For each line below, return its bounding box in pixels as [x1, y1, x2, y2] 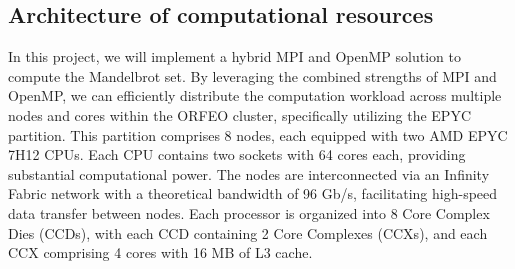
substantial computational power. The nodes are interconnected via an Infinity [8, 163, 490, 184]
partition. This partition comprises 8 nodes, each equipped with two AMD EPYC [8, 124, 508, 145]
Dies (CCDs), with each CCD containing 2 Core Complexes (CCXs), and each [8, 222, 488, 243]
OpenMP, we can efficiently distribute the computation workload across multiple [8, 85, 502, 106]
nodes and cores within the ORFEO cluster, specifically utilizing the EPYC [8, 104, 471, 125]
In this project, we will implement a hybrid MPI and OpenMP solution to [8, 46, 461, 67]
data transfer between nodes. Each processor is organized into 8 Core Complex [8, 202, 490, 223]
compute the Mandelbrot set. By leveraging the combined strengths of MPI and [8, 65, 497, 86]
